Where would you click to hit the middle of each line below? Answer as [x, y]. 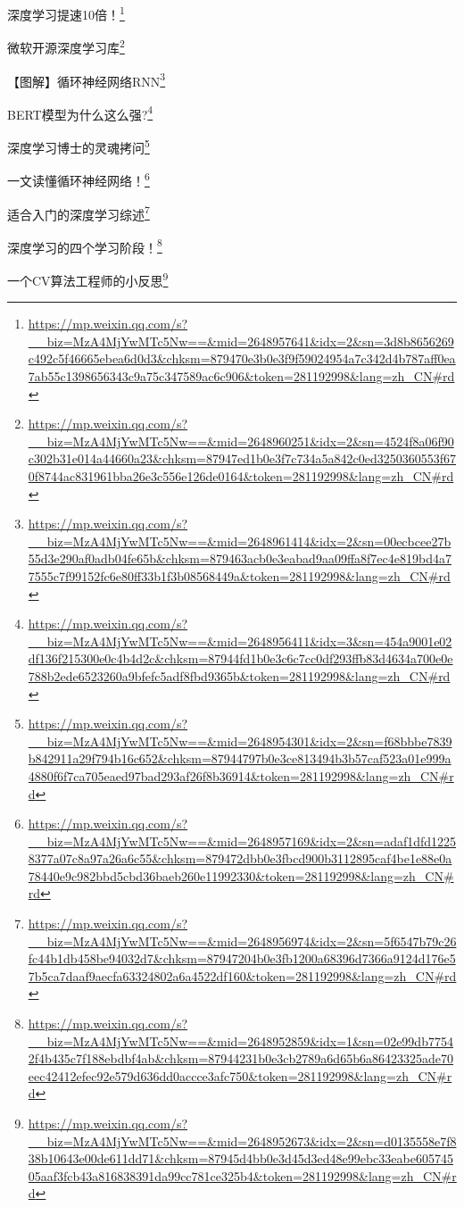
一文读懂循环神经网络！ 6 [79, 179]
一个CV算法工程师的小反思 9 [88, 279]
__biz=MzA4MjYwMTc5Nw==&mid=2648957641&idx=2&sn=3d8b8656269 [241, 341]
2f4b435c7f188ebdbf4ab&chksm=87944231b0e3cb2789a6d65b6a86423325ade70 [240, 1058]
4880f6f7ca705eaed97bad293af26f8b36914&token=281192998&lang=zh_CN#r [241, 775]
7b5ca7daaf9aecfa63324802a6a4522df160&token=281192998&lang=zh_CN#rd [242, 975]
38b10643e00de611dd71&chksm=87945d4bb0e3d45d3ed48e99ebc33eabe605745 [240, 1158]
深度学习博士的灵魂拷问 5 [79, 146]
